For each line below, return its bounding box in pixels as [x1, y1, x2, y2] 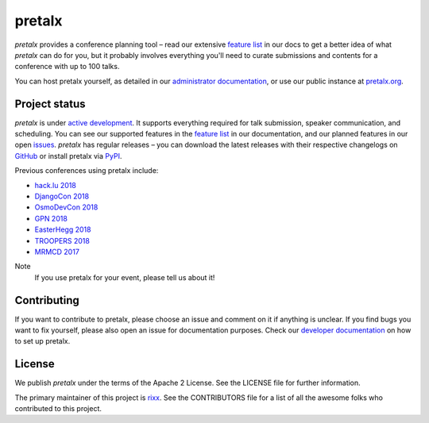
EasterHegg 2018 [34, 225, 91, 234]
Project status [14, 97, 87, 110]
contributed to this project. [14, 404, 102, 413]
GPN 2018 [34, 213, 68, 223]
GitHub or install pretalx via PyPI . [14, 151, 122, 160]
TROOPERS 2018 [34, 236, 91, 245]
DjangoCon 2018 [34, 191, 90, 201]
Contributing [14, 294, 79, 307]
